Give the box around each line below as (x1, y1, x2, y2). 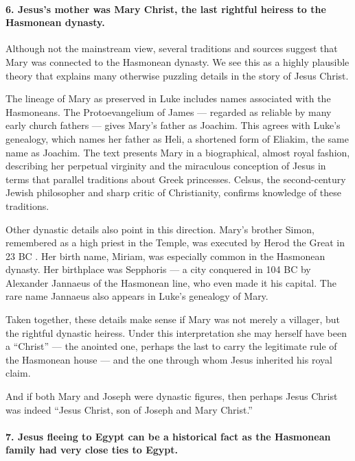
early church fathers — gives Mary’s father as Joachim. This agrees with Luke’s (5, 118, 341, 132)
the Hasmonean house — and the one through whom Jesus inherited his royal (5, 352, 332, 366)
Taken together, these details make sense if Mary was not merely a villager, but (5, 312, 340, 327)
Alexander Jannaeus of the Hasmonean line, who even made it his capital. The (5, 275, 336, 289)
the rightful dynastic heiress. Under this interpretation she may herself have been (5, 325, 347, 340)
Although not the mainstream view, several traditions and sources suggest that (5, 41, 338, 56)
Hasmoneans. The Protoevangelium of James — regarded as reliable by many (5, 104, 332, 119)
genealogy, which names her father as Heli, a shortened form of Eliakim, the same (5, 131, 349, 145)
